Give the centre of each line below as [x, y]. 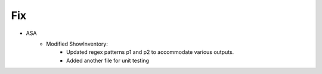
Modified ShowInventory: [77, 44]
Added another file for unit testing [108, 60]
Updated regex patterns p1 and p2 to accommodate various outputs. [150, 52]
